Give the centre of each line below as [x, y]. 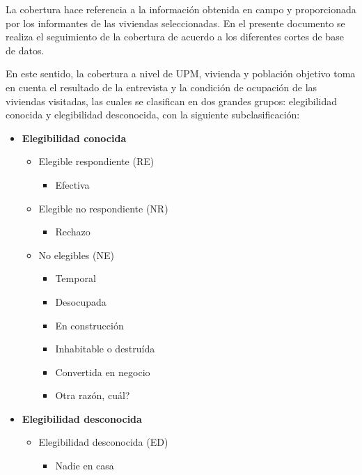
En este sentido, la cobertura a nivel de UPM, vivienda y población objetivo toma [181, 73]
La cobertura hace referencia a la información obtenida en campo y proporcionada [181, 9]
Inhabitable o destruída [105, 349]
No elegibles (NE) [76, 255]
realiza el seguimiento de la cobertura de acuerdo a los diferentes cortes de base [175, 37]
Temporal [76, 278]
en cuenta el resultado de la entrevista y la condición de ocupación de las [162, 87]
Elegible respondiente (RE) [96, 161]
